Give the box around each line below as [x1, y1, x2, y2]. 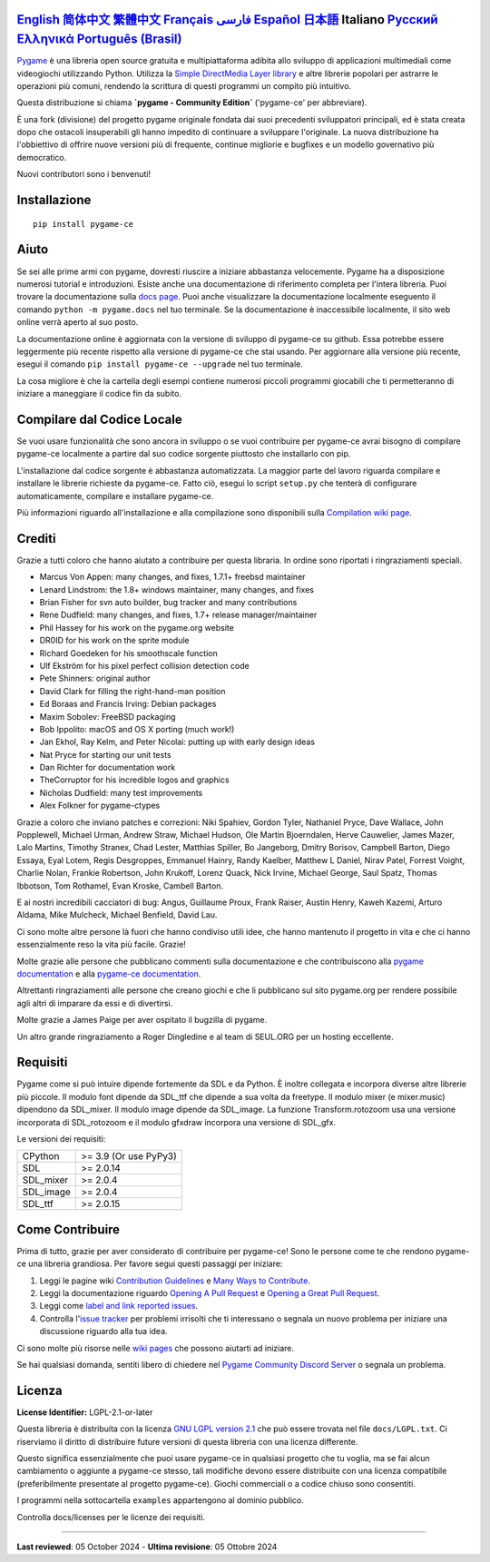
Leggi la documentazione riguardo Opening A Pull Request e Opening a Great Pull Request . [39, 1288, 380, 1299]
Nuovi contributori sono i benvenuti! [16, 169, 152, 180]
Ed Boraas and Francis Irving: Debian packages [39, 699, 217, 710]
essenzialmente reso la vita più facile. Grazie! [16, 939, 186, 950]
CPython [22, 1150, 60, 1163]
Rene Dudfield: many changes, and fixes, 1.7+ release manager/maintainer [39, 609, 318, 621]
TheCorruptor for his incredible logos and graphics [39, 774, 230, 785]
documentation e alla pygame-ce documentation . [16, 968, 201, 979]
